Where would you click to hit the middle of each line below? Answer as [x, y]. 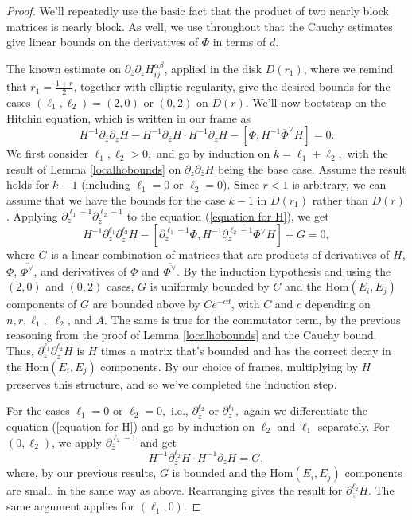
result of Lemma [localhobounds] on [94, 168]
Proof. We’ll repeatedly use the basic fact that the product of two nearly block [198, 10]
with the [367, 153]
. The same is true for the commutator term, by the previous [252, 319]
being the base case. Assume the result [312, 168]
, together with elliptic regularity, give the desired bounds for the [232, 86]
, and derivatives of [80, 270]
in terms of [239, 42]
